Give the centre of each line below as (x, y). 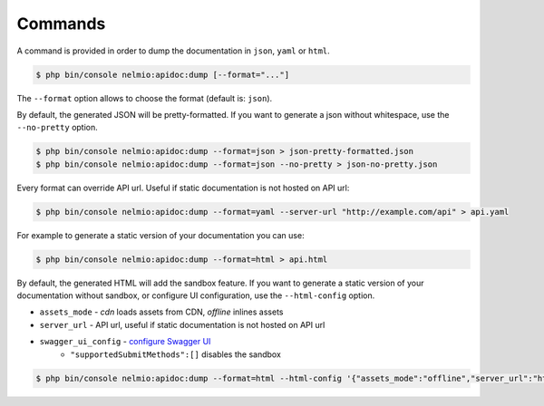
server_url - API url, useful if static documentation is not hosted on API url (182, 324)
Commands (61, 24)
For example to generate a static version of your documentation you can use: (160, 235)
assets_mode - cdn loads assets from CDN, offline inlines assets (161, 312)
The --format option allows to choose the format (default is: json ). (145, 98)
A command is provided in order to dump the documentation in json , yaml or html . (173, 51)
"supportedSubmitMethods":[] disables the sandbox (175, 354)
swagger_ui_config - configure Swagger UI (125, 342)
